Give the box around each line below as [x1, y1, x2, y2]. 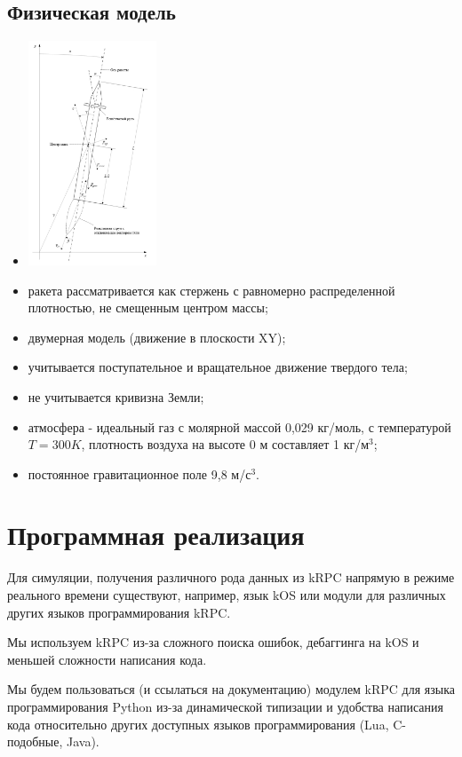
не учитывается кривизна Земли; [28, 387, 204, 406]
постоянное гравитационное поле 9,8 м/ [28, 464, 246, 483]
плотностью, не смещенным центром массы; [28, 298, 268, 317]
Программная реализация [7, 516, 305, 553]
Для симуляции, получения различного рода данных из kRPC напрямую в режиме [7, 568, 455, 587]
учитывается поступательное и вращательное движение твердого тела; [28, 358, 408, 376]
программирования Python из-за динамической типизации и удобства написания [7, 697, 443, 715]
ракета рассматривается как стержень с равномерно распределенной [28, 280, 395, 299]
